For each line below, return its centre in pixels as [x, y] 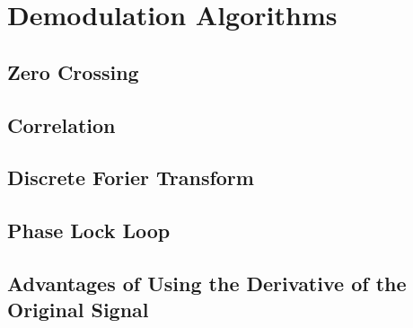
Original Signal [78, 310]
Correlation [62, 124]
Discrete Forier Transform [131, 177]
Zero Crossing [73, 71]
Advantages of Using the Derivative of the [207, 283]
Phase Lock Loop [89, 230]
